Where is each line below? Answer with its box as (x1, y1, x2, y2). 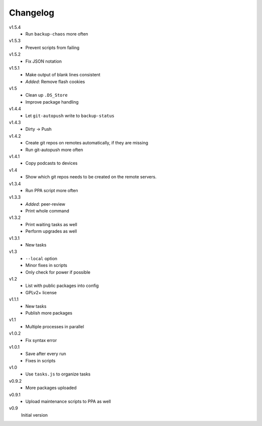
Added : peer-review (25, 201, 65, 207)
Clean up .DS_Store (25, 92, 68, 98)
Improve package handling (25, 99, 79, 105)
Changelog (9, 7, 54, 18)
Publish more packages (25, 310, 73, 316)
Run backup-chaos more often (25, 31, 88, 36)
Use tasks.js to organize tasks (25, 371, 91, 377)
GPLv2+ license (25, 289, 57, 295)
